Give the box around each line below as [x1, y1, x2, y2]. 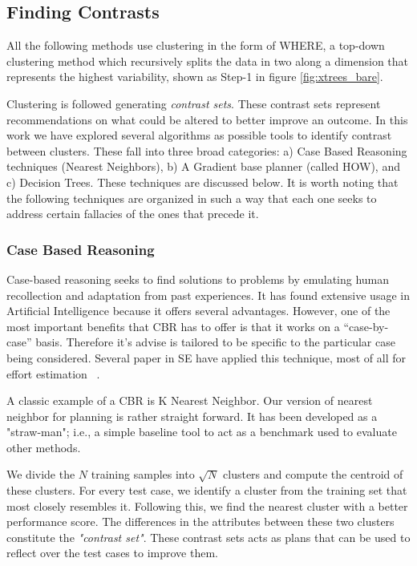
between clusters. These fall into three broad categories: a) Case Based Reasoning [6, 142, 407, 159]
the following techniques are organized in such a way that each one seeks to [6, 189, 377, 206]
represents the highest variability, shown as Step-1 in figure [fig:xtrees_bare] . [6, 68, 383, 85]
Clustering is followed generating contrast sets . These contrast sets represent [6, 95, 381, 111]
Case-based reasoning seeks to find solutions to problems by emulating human [6, 270, 390, 287]
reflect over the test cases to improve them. [6, 544, 218, 561]
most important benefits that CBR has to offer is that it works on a [6, 317, 340, 334]
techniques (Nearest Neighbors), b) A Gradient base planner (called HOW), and [6, 158, 400, 175]
